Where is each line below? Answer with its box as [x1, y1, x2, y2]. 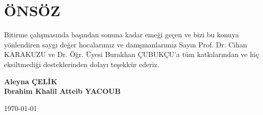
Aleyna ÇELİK [4, 76, 58, 86]
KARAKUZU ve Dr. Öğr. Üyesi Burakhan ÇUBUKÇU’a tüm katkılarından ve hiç [4, 49, 259, 60]
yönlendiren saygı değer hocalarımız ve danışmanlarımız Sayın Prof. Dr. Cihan [4, 39, 247, 49]
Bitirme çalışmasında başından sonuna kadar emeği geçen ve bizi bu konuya [4, 29, 239, 40]
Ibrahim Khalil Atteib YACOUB [4, 86, 121, 96]
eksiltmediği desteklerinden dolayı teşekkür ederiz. [4, 59, 159, 69]
